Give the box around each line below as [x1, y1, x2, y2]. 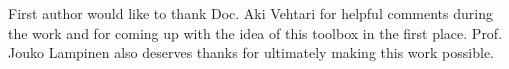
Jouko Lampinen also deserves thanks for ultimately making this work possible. [8, 42, 494, 63]
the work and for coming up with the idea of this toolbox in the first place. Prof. [8, 22, 503, 43]
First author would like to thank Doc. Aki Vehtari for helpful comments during [8, 3, 493, 23]
